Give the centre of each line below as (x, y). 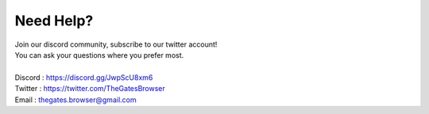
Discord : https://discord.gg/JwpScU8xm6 (84, 77)
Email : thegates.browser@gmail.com (75, 100)
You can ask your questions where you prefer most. (99, 55)
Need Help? (54, 21)
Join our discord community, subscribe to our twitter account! (116, 44)
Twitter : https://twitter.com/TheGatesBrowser (90, 89)
